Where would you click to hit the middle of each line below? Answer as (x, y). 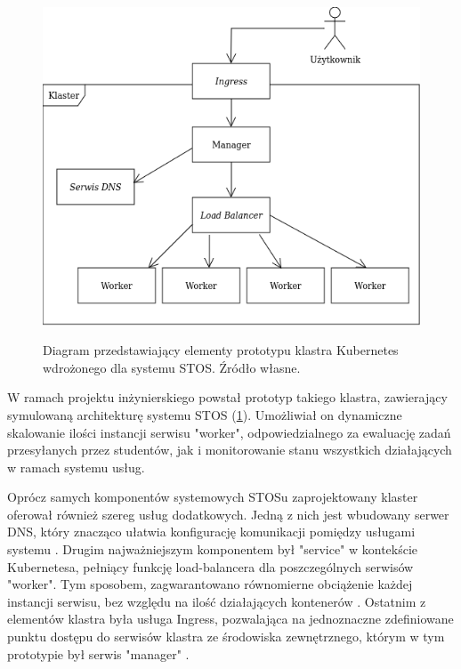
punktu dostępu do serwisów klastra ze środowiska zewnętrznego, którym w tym (226, 637)
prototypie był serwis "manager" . (98, 653)
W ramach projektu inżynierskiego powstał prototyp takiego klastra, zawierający (227, 397)
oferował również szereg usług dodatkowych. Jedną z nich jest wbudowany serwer (228, 514)
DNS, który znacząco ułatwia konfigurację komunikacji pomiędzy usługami (211, 532)
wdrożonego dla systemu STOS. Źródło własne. (172, 367)
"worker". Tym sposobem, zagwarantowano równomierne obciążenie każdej (210, 584)
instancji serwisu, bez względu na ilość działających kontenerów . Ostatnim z (217, 601)
